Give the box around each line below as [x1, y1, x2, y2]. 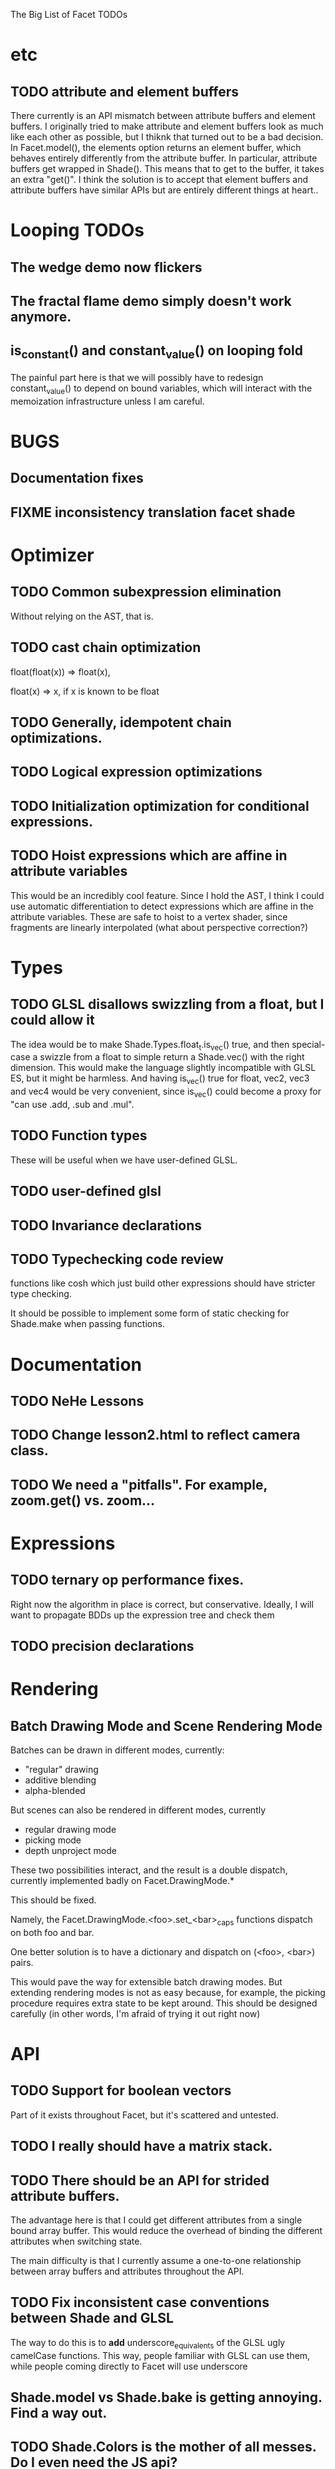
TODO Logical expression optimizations [10, 764, 263, 781]
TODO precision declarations [10, 1638, 195, 1655]
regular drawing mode [24, 1824, 117, 1836]
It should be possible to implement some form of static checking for [10, 1307, 290, 1319]
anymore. [10, 308, 72, 325]
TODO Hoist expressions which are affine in [10, 847, 288, 864]
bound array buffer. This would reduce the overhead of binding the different [10, 2225, 323, 2237]
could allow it [10, 1012, 95, 1029]
